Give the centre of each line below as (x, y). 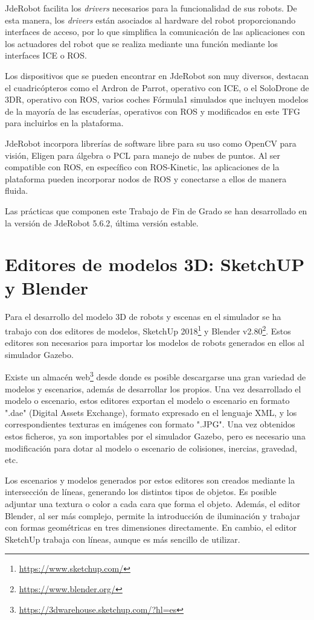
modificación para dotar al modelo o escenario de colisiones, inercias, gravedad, (151, 448)
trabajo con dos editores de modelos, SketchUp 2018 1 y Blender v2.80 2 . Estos (148, 330)
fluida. (17, 190)
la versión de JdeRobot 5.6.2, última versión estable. (102, 222)
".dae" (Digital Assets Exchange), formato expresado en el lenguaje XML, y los (151, 412)
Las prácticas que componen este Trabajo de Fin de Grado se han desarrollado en (156, 210)
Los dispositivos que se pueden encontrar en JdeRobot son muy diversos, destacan (157, 75)
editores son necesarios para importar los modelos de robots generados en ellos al (155, 343)
